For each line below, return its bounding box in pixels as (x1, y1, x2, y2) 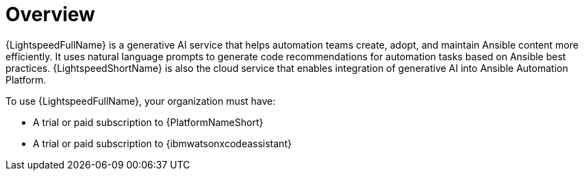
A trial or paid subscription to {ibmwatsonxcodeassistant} (33, 137, 292, 149)
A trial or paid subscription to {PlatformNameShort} (33, 116, 264, 128)
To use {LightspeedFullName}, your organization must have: (5, 95, 276, 107)
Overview (5, 3, 95, 26)
